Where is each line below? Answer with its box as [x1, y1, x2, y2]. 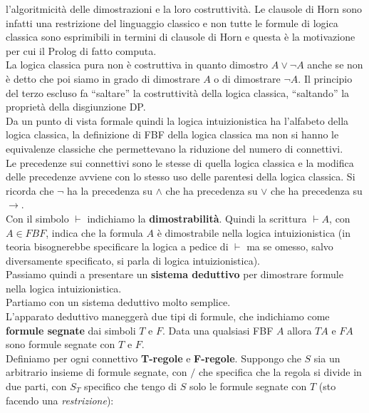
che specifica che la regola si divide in [198, 364, 362, 379]
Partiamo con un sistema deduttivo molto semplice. [6, 295, 231, 310]
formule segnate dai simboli [6, 322, 136, 337]
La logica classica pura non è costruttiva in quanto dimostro [6, 57, 269, 72]
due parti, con [6, 379, 67, 394]
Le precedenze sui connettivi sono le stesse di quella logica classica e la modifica [6, 155, 354, 170]
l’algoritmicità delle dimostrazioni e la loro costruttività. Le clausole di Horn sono [6, 1, 363, 16]
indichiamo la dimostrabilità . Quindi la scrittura [87, 210, 307, 225]
